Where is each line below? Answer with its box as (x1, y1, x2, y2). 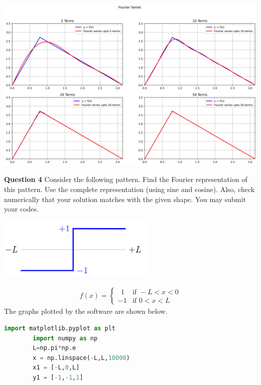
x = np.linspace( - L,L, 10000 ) (33, 354, 130, 361)
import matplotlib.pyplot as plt (4, 324, 115, 332)
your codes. (4, 204, 39, 214)
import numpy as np (33, 334, 98, 342)
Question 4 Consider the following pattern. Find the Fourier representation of (4, 174, 247, 184)
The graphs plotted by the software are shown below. (4, 306, 168, 316)
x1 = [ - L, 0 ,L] (33, 364, 80, 371)
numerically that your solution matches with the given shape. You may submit (4, 194, 246, 204)
